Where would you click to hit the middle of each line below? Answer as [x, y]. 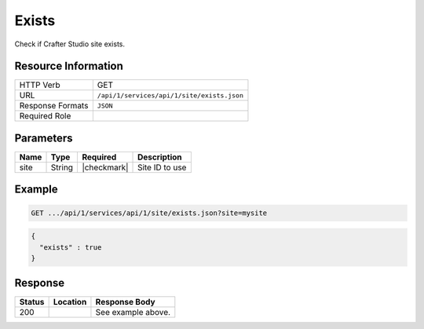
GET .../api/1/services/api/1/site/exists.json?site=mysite [149, 213]
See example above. [133, 313]
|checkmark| [105, 167]
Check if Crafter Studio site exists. [70, 44]
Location [70, 302]
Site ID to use [162, 167]
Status [32, 302]
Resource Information [69, 66]
